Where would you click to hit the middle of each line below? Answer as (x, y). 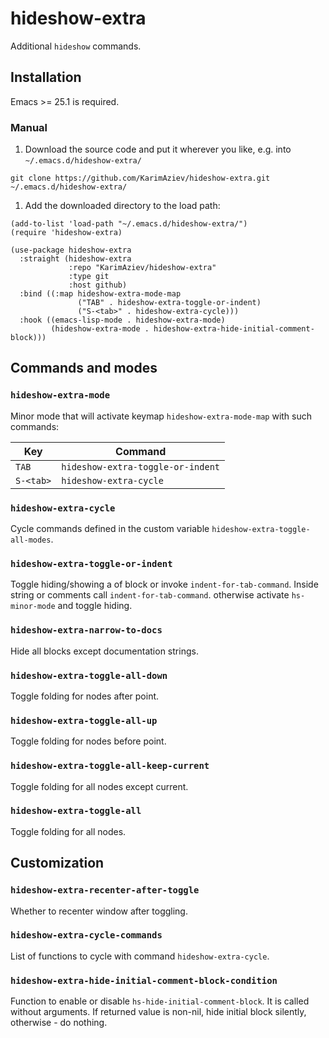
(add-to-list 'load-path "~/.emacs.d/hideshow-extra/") (129, 224)
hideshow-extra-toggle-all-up (84, 720)
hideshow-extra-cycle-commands (86, 935)
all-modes (31, 540)
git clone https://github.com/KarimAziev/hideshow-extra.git (140, 178)
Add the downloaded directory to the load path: (122, 206)
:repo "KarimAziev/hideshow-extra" (142, 268)
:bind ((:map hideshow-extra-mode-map (100, 294)
